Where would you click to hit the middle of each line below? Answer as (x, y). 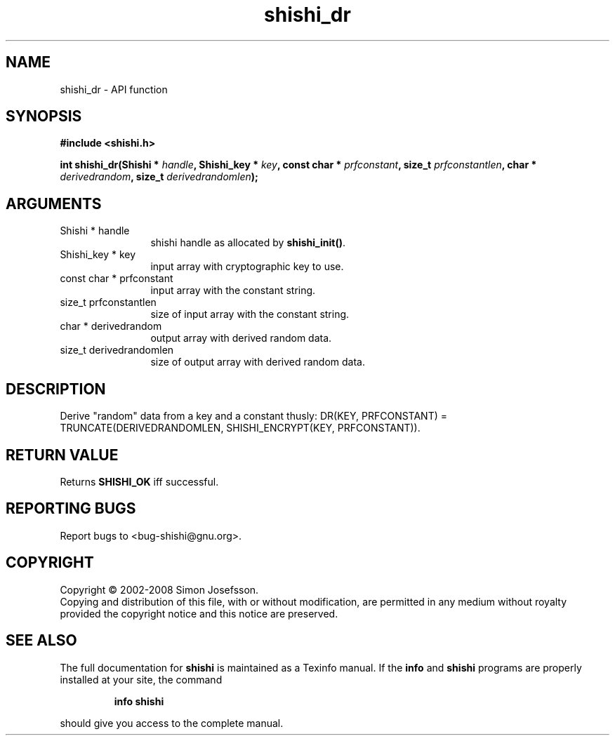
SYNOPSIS (44, 116)
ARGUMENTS (54, 203)
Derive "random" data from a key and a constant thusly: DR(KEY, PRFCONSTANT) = (253, 416)
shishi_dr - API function (114, 89)
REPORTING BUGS (71, 509)
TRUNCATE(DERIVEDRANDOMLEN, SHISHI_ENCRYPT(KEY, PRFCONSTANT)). (240, 428)
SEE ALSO (41, 641)
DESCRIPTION (56, 389)
